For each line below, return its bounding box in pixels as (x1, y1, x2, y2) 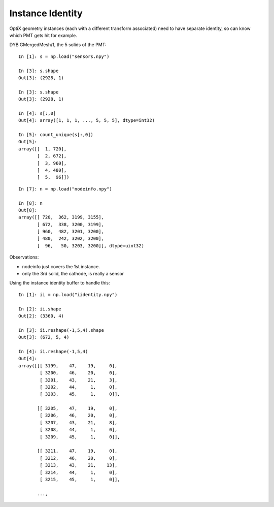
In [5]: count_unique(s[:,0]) (18, 132, 94, 138)
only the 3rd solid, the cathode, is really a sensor (22, 271, 124, 277)
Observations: (9, 254, 39, 260)
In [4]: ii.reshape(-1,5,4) (18, 348, 88, 354)
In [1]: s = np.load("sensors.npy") (18, 53, 110, 59)
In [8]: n (18, 200, 43, 206)
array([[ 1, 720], (18, 146, 67, 152)
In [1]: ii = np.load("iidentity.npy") (18, 292, 118, 297)
